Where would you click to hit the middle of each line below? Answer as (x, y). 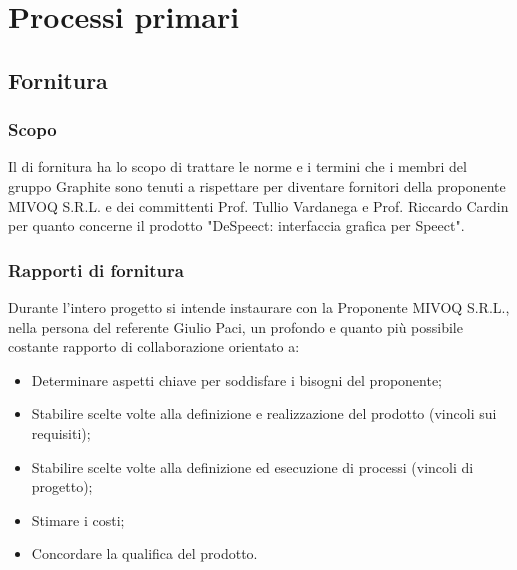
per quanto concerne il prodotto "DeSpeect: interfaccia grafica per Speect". (236, 225)
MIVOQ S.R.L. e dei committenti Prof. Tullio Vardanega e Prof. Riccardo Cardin (258, 205)
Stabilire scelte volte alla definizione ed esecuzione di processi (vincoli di (252, 466)
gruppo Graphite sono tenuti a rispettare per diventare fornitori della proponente (257, 185)
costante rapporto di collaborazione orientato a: (154, 346)
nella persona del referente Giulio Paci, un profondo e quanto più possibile (235, 326)
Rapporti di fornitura (96, 269)
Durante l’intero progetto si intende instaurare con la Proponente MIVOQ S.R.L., (259, 306)
